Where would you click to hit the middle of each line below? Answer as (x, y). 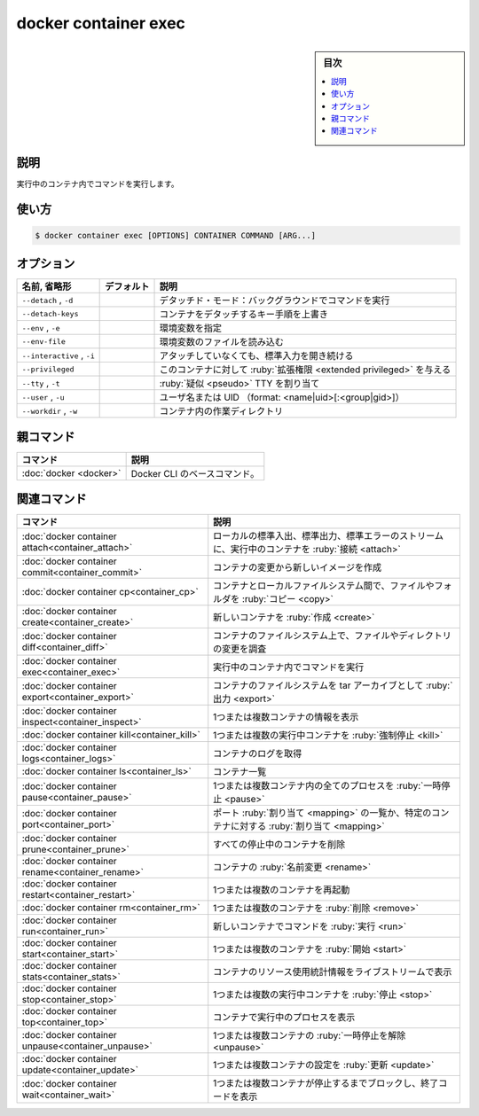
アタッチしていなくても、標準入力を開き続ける (256, 356)
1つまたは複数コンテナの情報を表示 (286, 717)
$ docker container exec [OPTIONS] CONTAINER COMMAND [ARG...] (176, 235)
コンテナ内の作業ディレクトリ (221, 411)
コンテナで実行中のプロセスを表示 (284, 1018)
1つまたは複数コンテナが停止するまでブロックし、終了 (326, 1083)
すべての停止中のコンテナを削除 (279, 845)
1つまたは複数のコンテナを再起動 (282, 890)
